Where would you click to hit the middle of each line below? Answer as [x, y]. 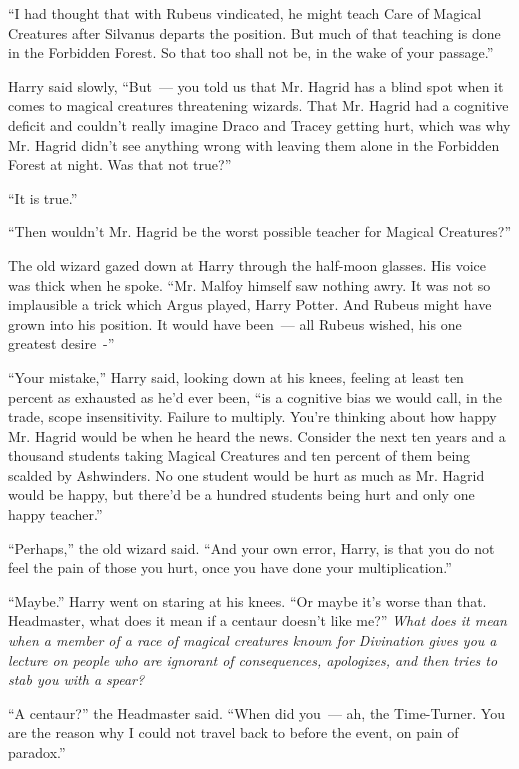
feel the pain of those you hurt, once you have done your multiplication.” [230, 567]
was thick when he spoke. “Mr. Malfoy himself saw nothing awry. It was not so [249, 284]
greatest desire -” [61, 343]
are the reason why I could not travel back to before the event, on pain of [233, 732]
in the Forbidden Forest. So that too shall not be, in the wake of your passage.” [251, 52]
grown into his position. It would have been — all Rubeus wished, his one [235, 323]
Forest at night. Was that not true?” [120, 164]
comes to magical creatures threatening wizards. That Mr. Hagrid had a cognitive [258, 105]
